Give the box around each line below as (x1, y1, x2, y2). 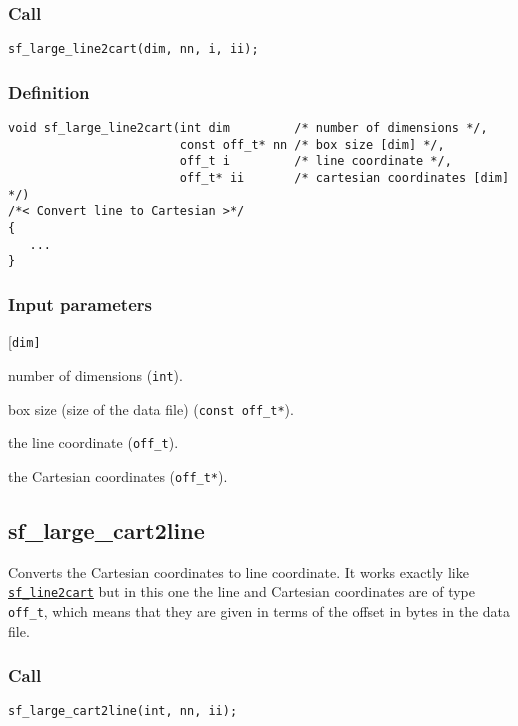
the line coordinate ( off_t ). (8, 432, 179, 453)
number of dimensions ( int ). (8, 364, 183, 385)
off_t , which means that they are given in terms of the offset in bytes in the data (8, 600, 511, 621)
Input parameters (8, 291, 152, 316)
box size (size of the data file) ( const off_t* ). (8, 398, 294, 419)
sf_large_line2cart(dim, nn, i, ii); (8, 42, 259, 57)
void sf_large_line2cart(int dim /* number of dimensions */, (8, 121, 488, 136)
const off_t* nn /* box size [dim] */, (179, 137, 445, 152)
